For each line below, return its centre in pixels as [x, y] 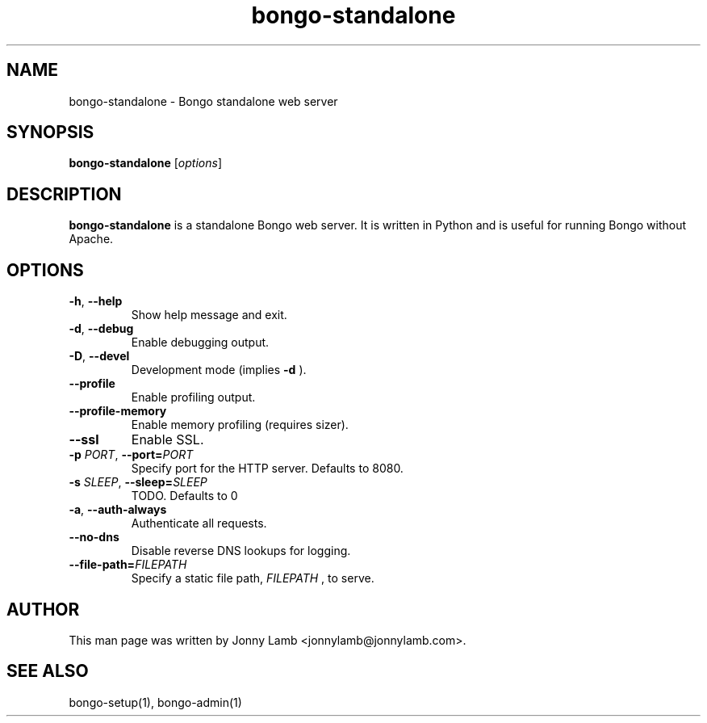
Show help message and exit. [209, 315]
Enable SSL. [167, 440]
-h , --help [96, 301]
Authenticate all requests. [199, 523]
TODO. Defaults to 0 [184, 496]
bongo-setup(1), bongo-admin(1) [155, 702]
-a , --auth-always [118, 510]
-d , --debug [101, 329]
